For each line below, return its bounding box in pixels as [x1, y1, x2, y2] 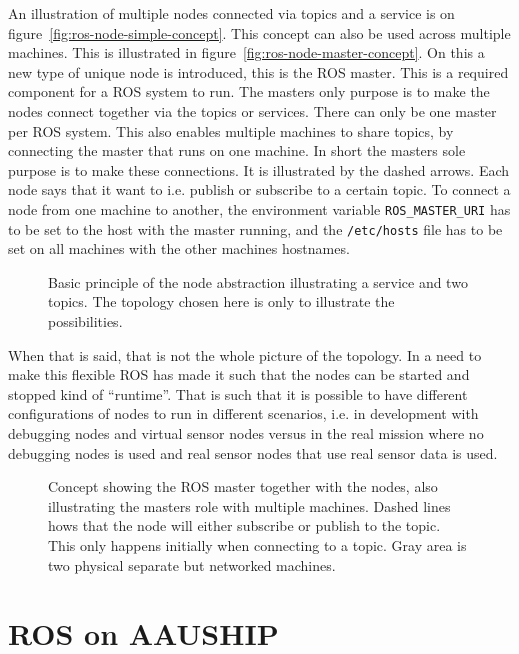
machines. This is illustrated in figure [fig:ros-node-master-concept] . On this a [8, 42, 485, 63]
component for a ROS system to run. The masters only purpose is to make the [8, 81, 490, 102]
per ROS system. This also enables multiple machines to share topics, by [8, 120, 454, 141]
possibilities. [48, 311, 123, 332]
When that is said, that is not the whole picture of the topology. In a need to [8, 344, 482, 365]
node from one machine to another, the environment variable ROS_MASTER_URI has [8, 198, 511, 219]
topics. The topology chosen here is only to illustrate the [48, 291, 395, 312]
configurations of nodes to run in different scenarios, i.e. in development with [8, 403, 479, 424]
